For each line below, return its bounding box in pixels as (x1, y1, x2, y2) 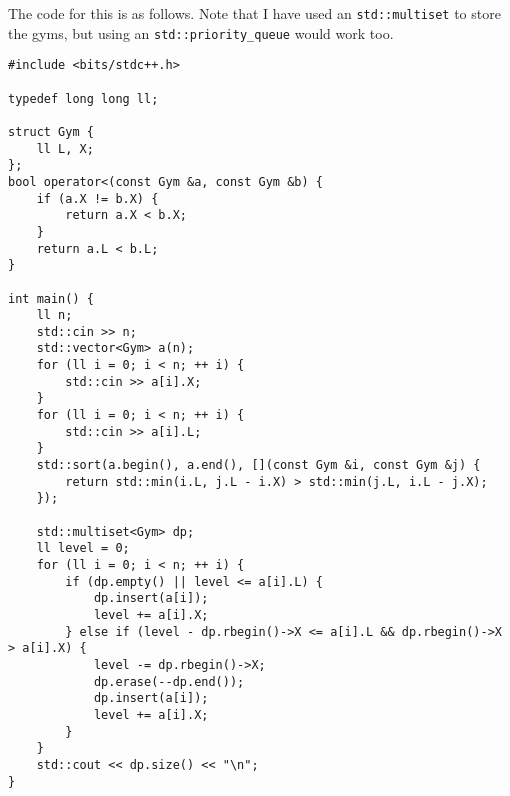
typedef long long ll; (8, 91, 159, 106)
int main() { (8, 291, 94, 306)
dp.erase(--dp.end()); (93, 674, 245, 689)
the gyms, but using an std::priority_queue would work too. (8, 22, 394, 43)
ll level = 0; (36, 541, 130, 556)
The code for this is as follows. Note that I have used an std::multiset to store (8, 3, 501, 23)
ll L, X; (36, 141, 94, 156)
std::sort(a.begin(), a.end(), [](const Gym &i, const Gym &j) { (36, 458, 481, 473)
